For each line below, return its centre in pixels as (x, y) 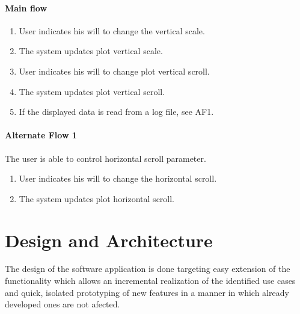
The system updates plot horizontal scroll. (97, 198)
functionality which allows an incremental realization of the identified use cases (150, 281)
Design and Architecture (109, 240)
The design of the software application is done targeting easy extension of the (148, 269)
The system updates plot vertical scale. (91, 51)
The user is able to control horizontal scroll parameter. (106, 158)
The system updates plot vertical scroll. (92, 91)
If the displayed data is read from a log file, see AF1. (116, 112)
